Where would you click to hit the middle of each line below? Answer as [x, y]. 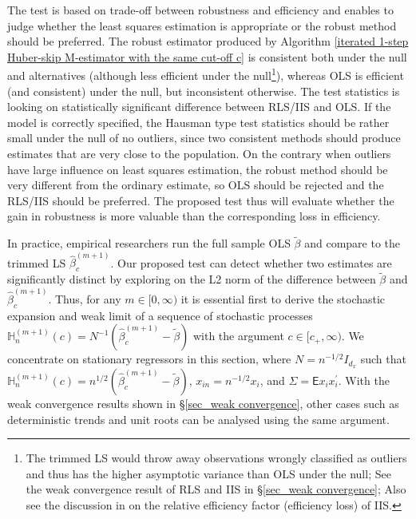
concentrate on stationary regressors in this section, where [149, 359]
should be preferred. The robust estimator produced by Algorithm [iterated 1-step [208, 41]
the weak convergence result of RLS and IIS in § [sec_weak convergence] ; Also [216, 489]
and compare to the [353, 243]
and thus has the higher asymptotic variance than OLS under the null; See [208, 473]
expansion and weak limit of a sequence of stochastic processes [160, 315]
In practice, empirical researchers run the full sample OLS [149, 243]
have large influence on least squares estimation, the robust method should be [198, 169]
